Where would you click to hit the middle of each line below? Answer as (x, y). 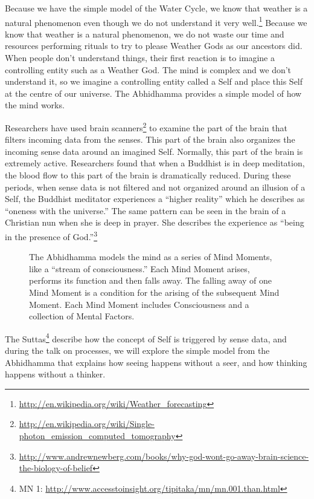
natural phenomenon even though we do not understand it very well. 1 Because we (156, 21)
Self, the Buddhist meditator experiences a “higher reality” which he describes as (155, 199)
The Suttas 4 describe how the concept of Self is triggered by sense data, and (146, 338)
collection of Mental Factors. (82, 316)
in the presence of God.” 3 (51, 236)
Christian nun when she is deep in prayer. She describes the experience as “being (155, 222)
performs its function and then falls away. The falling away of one (151, 280)
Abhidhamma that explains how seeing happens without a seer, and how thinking (156, 362)
